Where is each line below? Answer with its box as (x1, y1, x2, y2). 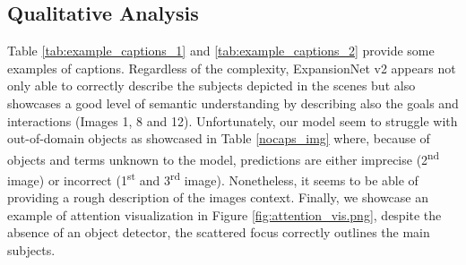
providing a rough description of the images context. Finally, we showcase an (7, 188, 429, 207)
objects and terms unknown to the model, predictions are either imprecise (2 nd (7, 147, 440, 168)
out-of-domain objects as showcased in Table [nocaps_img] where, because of (7, 129, 430, 148)
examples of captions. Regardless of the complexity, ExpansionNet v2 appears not (7, 58, 456, 77)
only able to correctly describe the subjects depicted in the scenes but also (7, 76, 416, 95)
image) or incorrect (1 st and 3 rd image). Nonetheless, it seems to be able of (7, 168, 419, 189)
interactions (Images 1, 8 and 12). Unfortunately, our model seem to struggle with (7, 111, 458, 130)
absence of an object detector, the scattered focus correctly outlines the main (7, 223, 430, 242)
